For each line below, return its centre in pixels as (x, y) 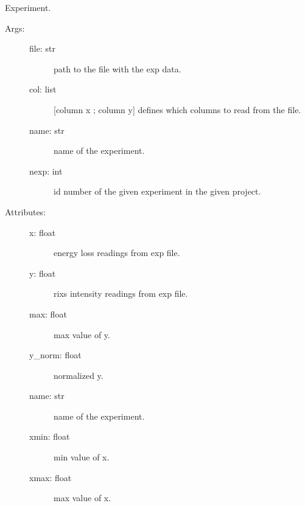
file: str (42, 48)
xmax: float (51, 477)
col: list (43, 89)
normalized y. (79, 375)
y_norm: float (55, 355)
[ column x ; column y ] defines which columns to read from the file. (177, 109)
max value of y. (82, 334)
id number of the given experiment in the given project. (157, 191)
